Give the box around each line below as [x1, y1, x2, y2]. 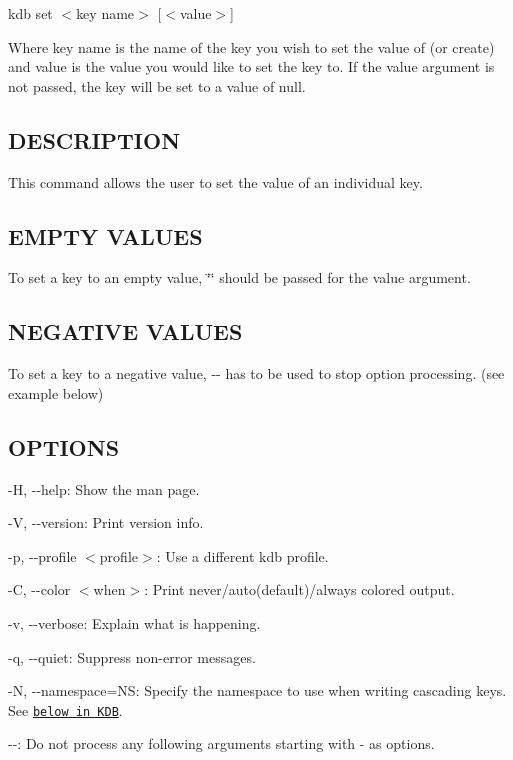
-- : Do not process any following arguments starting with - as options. [8, 733, 435, 754]
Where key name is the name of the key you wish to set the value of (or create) [8, 36, 495, 57]
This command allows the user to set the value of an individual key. [8, 171, 423, 192]
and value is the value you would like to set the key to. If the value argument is [8, 56, 495, 77]
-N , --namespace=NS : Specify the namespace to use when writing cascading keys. [8, 680, 507, 701]
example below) [8, 382, 104, 403]
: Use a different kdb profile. [156, 545, 329, 566]
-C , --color [8, 579, 71, 600]
